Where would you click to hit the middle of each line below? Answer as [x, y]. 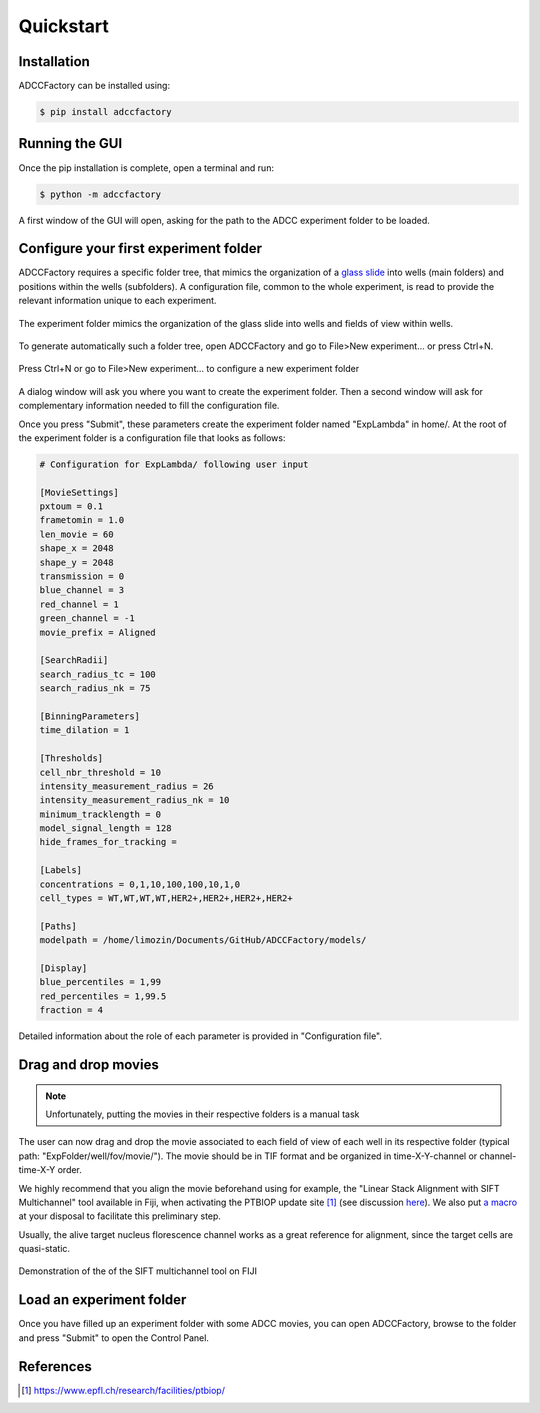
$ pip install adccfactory [105, 112]
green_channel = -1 [87, 618]
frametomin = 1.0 [82, 520]
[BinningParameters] [89, 716]
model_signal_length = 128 [105, 828]
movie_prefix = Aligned [98, 632]
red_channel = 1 [79, 604]
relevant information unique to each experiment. [117, 301]
